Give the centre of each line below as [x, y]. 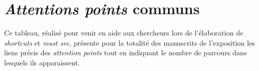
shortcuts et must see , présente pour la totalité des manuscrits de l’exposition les [130, 42]
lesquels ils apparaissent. [42, 62]
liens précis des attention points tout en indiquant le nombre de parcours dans [126, 52]
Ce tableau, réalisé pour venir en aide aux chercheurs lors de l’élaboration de [124, 33]
